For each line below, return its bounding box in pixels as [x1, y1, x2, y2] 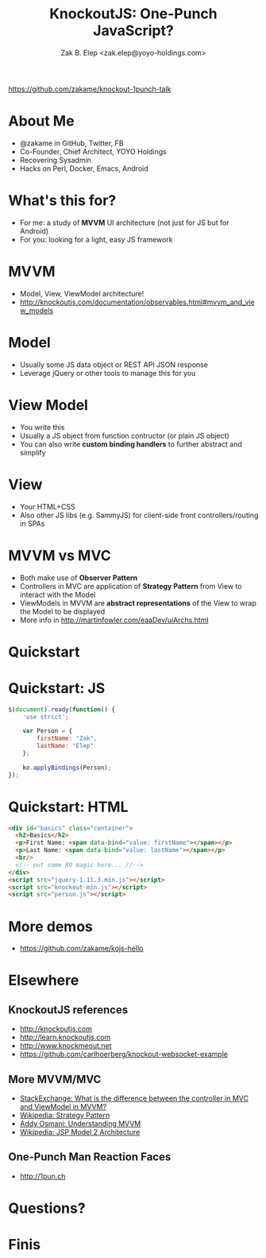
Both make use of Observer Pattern [19, 573, 138, 583]
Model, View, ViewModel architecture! [19, 288, 145, 298]
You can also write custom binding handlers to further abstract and [19, 439, 242, 449]
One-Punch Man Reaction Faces [8, 1150, 172, 1164]
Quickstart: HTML [8, 798, 129, 815]
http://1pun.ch [19, 1171, 66, 1181]
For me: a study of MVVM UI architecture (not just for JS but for [19, 218, 229, 227]
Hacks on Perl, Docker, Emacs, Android [19, 164, 148, 173]
